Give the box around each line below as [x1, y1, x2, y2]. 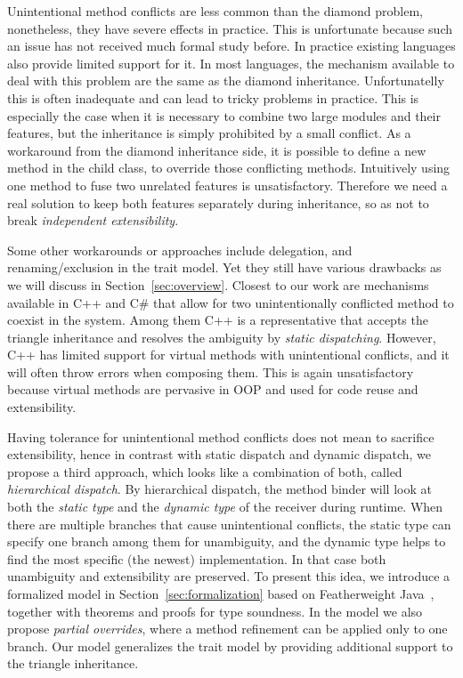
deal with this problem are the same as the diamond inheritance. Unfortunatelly [7, 71, 444, 90]
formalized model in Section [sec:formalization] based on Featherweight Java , [7, 585, 435, 602]
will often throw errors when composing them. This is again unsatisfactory [7, 362, 414, 381]
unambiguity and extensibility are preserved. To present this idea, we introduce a [7, 567, 451, 585]
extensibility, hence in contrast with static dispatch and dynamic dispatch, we [7, 445, 432, 464]
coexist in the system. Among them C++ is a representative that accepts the [7, 311, 428, 329]
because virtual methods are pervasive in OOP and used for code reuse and [7, 380, 418, 399]
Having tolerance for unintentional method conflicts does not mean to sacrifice [7, 427, 435, 446]
